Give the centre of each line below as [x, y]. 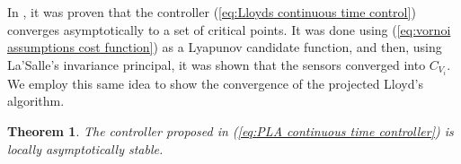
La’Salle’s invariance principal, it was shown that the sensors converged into [217, 64]
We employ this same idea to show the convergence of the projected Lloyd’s [215, 83]
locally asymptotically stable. [85, 148]
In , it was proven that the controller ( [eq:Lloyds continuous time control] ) [212, 12]
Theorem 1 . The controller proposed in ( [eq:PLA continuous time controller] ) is [230, 131]
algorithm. [36, 101]
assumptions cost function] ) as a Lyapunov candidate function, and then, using [225, 47]
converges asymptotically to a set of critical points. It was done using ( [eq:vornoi [229, 29]
